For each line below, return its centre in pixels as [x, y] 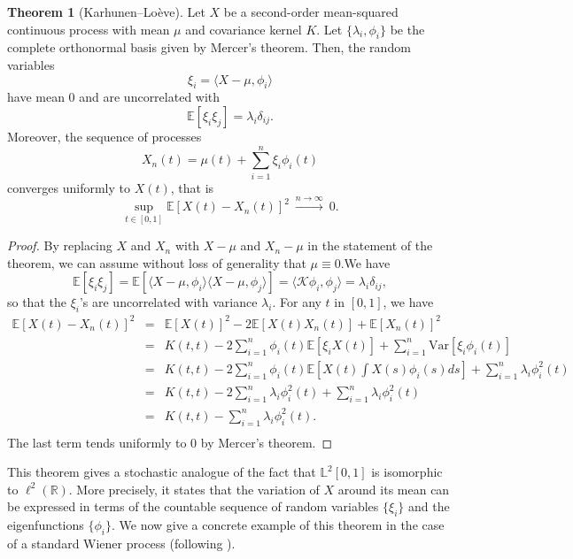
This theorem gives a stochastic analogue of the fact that [162, 472]
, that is [192, 187]
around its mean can [394, 489]
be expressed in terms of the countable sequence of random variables [193, 506]
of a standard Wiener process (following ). [121, 543]
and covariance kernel [244, 29]
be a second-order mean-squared [311, 11]
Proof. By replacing [60, 245]
